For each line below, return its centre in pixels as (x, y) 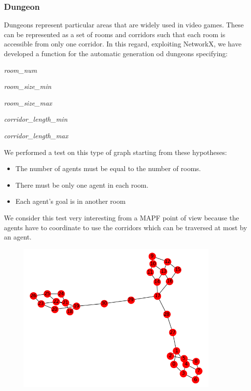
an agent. (18, 237)
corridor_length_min (36, 119)
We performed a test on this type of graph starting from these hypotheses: (115, 152)
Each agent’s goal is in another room (70, 201)
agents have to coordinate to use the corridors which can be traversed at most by (125, 227)
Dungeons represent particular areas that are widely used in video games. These (124, 25)
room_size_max (28, 102)
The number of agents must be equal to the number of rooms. (108, 168)
